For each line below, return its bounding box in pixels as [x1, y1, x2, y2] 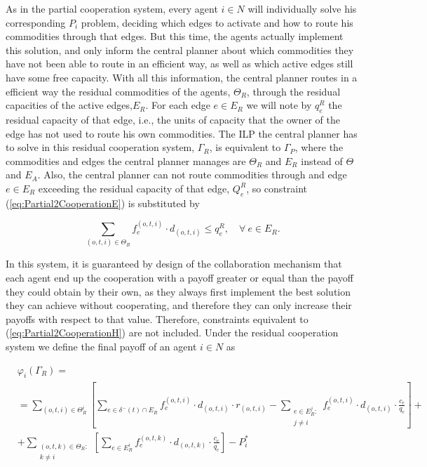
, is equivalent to [209, 140, 281, 154]
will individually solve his [248, 1, 357, 15]
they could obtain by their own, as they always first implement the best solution [6, 284, 351, 298]
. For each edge [145, 98, 210, 112]
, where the [294, 140, 344, 154]
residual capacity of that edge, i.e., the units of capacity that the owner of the [6, 112, 341, 126]
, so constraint [246, 180, 308, 195]
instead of [301, 153, 343, 168]
